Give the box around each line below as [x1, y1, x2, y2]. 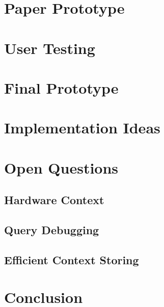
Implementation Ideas [4, 117, 160, 138]
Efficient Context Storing [4, 252, 139, 267]
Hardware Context [4, 192, 104, 208]
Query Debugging [4, 222, 99, 238]
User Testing [4, 37, 95, 58]
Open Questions [4, 157, 119, 178]
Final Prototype [4, 77, 119, 98]
